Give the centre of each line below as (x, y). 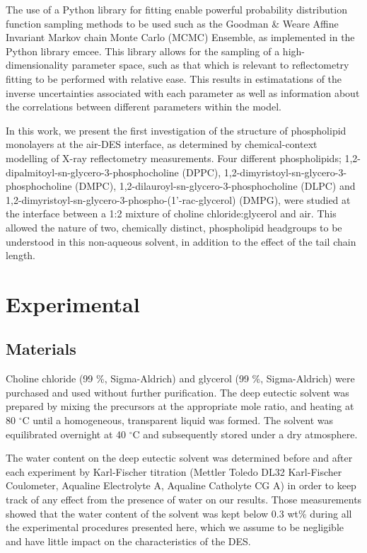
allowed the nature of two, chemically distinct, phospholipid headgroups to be (174, 227)
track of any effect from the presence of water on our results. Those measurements (184, 500)
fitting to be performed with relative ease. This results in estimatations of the (174, 78)
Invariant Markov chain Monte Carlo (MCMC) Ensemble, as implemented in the (180, 37)
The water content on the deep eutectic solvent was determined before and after (179, 458)
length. (21, 255)
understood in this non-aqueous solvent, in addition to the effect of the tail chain (181, 241)
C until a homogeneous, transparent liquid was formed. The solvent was (178, 420)
